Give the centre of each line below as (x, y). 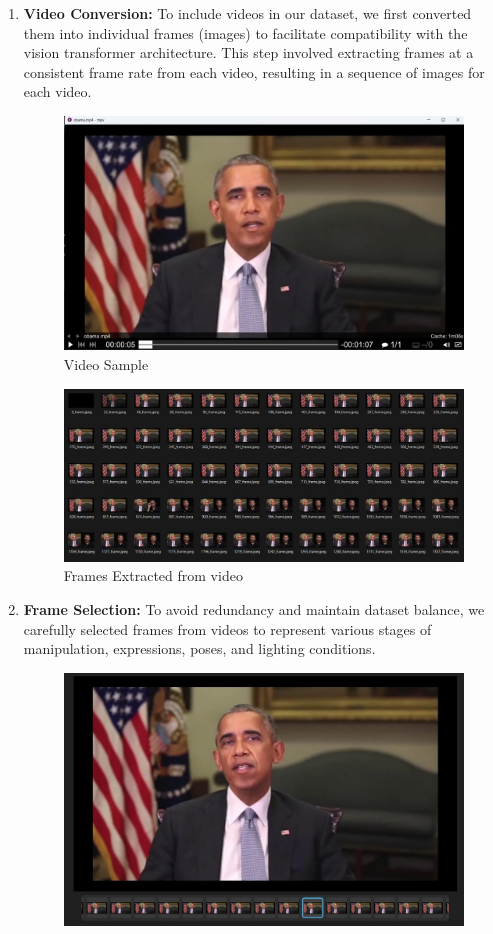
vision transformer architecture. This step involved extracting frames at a (248, 52)
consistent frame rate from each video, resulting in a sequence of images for (254, 71)
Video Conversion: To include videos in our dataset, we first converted (247, 13)
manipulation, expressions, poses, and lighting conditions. (199, 648)
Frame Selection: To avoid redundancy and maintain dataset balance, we (254, 608)
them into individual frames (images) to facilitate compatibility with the (245, 32)
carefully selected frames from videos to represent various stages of (227, 628)
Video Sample (106, 364)
